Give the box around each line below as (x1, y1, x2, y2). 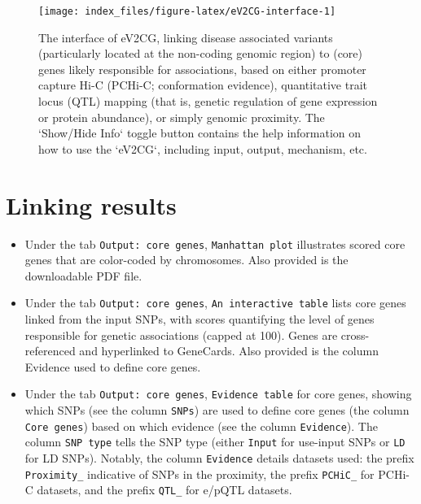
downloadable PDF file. (24, 267, 143, 284)
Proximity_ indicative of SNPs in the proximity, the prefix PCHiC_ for (24, 465, 375, 482)
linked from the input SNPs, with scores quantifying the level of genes (24, 311, 375, 328)
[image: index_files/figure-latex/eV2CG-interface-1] (38, 6, 336, 17)
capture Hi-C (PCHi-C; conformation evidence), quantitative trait (38, 76, 367, 93)
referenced (24, 342, 76, 359)
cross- (340, 326, 370, 343)
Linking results (6, 188, 177, 221)
